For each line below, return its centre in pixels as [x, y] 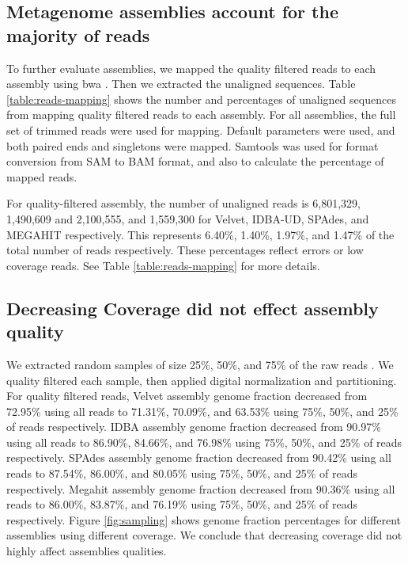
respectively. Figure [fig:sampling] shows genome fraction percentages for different [204, 519]
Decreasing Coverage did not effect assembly [193, 308]
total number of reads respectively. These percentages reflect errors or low [185, 250]
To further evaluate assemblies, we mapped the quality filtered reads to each [191, 68]
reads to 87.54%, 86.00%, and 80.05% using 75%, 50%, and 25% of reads [182, 473]
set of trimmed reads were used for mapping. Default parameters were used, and [201, 130]
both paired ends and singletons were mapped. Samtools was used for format [193, 145]
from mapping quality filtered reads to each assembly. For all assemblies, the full [201, 114]
